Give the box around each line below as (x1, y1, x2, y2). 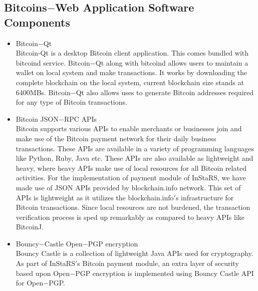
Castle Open (44, 238, 83, 248)
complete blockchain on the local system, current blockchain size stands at (16, 77, 244, 87)
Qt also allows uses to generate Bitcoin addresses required (76, 87, 254, 97)
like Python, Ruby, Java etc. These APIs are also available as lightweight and (16, 153, 253, 163)
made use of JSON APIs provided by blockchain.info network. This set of (16, 182, 241, 192)
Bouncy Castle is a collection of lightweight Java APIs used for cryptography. (16, 248, 253, 258)
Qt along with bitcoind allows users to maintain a (95, 57, 248, 68)
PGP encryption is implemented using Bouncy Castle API (75, 267, 254, 278)
